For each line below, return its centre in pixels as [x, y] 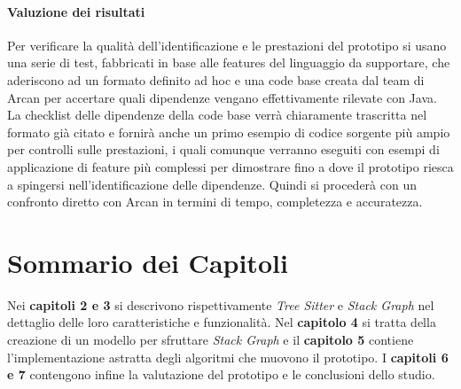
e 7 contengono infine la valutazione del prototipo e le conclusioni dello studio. [221, 374]
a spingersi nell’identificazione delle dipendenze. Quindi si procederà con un [212, 184]
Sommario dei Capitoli [148, 262]
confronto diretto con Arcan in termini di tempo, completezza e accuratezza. [215, 202]
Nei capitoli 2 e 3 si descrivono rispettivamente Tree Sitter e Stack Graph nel [221, 304]
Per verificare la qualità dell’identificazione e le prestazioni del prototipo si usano [227, 45]
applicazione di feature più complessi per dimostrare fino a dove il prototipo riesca [230, 166]
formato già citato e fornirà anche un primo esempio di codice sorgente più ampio [229, 132]
